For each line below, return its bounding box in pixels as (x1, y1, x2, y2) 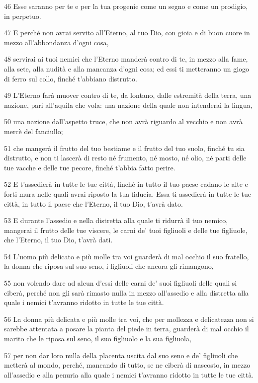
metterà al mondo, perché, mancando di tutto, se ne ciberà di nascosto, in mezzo (4, 360, 251, 370)
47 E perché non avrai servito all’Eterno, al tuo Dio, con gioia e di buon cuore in (4, 27, 250, 38)
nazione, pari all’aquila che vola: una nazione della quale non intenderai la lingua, (4, 99, 253, 110)
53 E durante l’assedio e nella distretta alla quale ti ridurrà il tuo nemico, (4, 215, 228, 226)
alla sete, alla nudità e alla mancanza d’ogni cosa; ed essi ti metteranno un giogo (4, 63, 250, 74)
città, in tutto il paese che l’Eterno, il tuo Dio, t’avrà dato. (4, 198, 183, 209)
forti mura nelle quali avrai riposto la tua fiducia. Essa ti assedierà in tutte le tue (4, 188, 252, 199)
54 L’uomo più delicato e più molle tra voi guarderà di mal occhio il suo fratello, (4, 251, 249, 261)
